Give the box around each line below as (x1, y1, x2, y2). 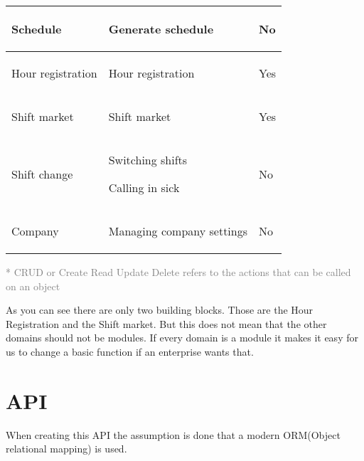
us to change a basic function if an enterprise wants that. (6, 344, 254, 359)
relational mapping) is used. (6, 441, 127, 456)
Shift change (11, 165, 73, 182)
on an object (6, 278, 60, 293)
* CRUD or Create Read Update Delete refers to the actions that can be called (6, 265, 351, 279)
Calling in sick (108, 179, 180, 196)
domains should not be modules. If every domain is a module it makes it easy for (6, 330, 358, 345)
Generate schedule (108, 21, 214, 37)
